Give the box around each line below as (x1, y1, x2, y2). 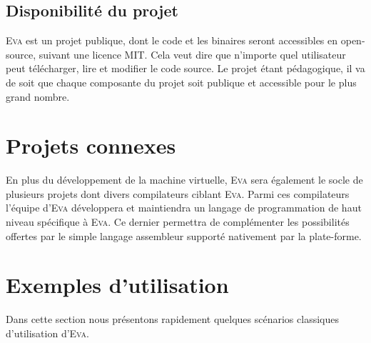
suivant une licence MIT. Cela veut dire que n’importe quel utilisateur (39, 46, 346, 61)
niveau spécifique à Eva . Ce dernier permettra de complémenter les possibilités (6, 214, 350, 229)
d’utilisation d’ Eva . (6, 325, 89, 340)
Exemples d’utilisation (6, 270, 229, 299)
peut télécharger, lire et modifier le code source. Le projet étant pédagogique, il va (6, 61, 365, 76)
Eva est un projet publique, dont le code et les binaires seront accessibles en (6, 33, 338, 48)
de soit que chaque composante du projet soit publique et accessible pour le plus (6, 74, 357, 89)
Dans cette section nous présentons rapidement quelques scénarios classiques (6, 312, 339, 327)
